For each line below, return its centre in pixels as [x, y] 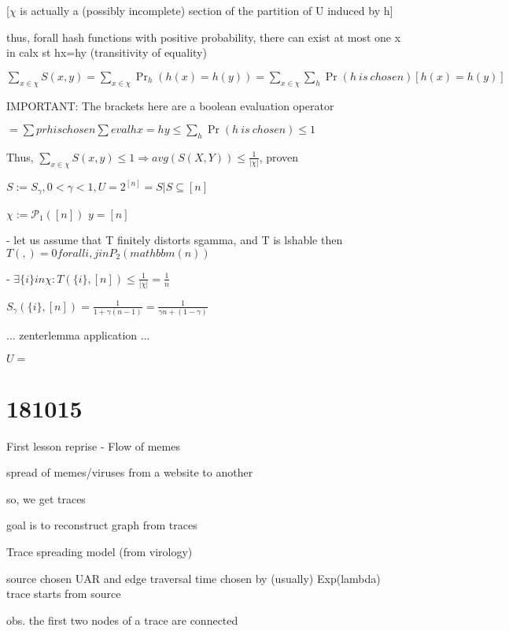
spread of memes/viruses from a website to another [130, 472]
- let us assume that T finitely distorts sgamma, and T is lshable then [175, 240]
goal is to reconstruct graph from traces [102, 525]
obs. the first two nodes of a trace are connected [122, 620]
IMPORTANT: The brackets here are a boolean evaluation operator [170, 105]
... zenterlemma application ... [78, 334]
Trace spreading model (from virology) [100, 552]
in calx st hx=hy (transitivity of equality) [107, 52]
